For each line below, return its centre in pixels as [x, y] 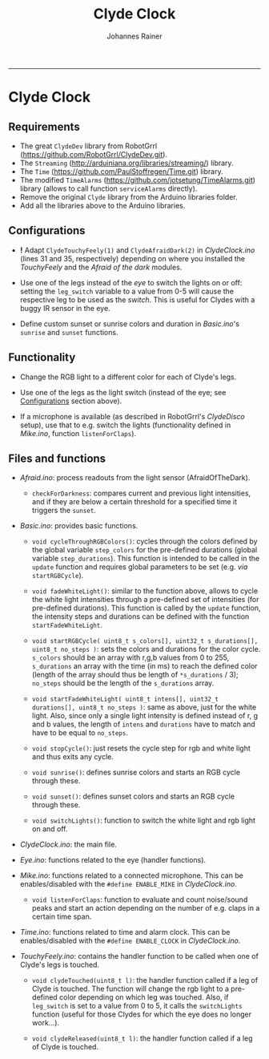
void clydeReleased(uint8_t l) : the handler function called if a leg [143, 1038]
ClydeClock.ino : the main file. [68, 845]
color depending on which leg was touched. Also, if [144, 997]
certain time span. [62, 917]
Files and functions [57, 458]
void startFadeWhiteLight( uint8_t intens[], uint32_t [125, 699]
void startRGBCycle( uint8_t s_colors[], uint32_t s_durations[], [145, 641]
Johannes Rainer [134, 36]
